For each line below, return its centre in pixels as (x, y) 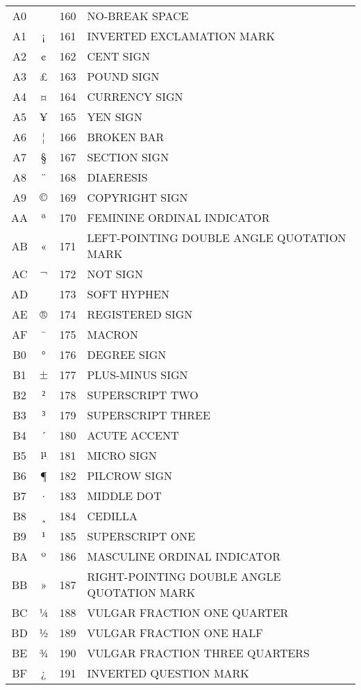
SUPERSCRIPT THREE (149, 415)
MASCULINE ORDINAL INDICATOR (184, 556)
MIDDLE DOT (124, 496)
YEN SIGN (115, 117)
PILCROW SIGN (130, 475)
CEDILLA (112, 516)
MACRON (113, 334)
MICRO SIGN (122, 455)
